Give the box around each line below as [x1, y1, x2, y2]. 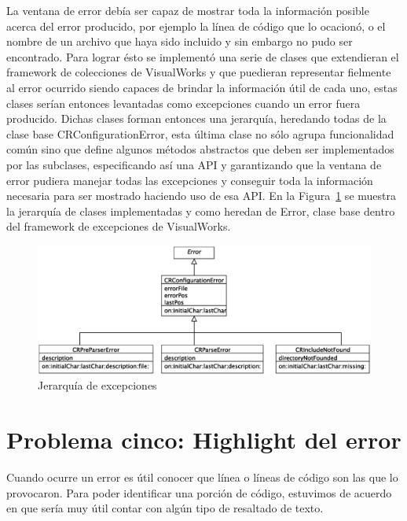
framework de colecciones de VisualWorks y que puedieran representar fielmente [6, 64, 391, 80]
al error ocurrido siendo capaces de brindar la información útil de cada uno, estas [6, 79, 398, 95]
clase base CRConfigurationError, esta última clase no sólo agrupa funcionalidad [6, 125, 394, 142]
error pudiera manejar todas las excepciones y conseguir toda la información [6, 172, 373, 188]
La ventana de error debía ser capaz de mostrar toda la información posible [6, 2, 369, 18]
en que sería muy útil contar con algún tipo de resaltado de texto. [6, 500, 324, 516]
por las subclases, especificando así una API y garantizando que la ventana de [6, 156, 382, 172]
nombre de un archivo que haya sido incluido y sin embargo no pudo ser [6, 33, 353, 50]
